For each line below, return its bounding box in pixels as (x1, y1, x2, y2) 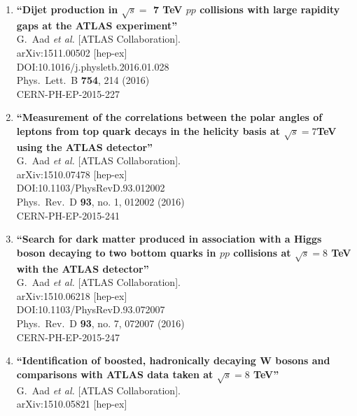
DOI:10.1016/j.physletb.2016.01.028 (16, 59, 169, 73)
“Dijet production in (16, 2, 118, 16)
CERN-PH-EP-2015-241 (16, 208, 120, 222)
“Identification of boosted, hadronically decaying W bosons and (16, 353, 330, 368)
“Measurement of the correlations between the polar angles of (16, 110, 323, 124)
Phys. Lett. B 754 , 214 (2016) (16, 73, 150, 87)
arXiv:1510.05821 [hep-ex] (16, 396, 127, 411)
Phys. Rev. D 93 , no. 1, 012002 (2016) (16, 194, 185, 209)
